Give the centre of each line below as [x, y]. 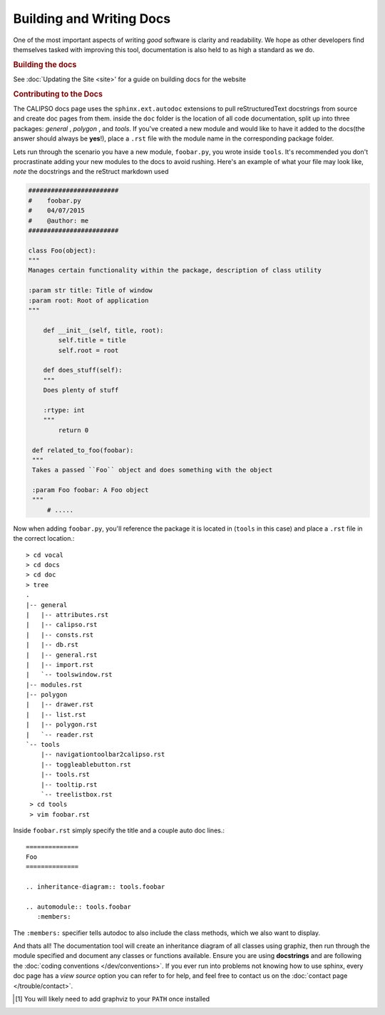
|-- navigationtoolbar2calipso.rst [103, 755]
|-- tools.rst [65, 775]
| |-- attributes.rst [67, 614]
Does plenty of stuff [81, 390]
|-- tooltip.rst [69, 784]
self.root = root [88, 350]
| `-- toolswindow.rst [69, 675]
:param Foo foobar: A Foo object [91, 490]
